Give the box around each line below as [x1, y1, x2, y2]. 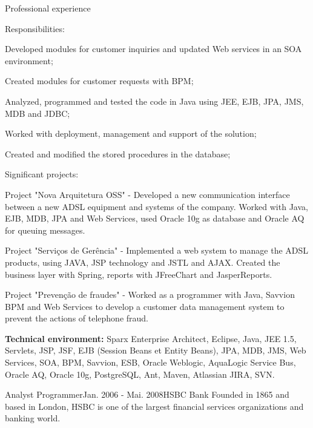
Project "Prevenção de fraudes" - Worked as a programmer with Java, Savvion [5, 288, 295, 301]
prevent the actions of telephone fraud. [5, 312, 149, 324]
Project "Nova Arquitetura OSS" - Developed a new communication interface [5, 188, 290, 200]
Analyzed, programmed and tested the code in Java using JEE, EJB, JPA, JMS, [5, 94, 304, 107]
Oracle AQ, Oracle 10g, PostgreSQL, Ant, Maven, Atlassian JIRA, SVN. [5, 367, 275, 380]
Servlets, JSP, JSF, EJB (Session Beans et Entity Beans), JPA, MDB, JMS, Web [5, 344, 306, 357]
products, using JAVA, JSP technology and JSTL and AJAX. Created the [5, 255, 280, 268]
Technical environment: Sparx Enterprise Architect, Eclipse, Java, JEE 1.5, [5, 332, 297, 344]
